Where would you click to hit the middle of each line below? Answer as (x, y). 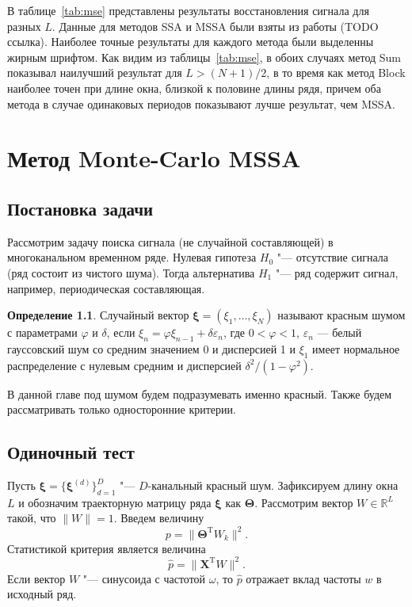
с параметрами (42, 332)
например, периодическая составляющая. (106, 288)
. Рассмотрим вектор (304, 502)
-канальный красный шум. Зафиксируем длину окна (273, 485)
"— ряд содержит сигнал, (337, 272)
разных (24, 26)
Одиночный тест (71, 452)
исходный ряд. (42, 594)
